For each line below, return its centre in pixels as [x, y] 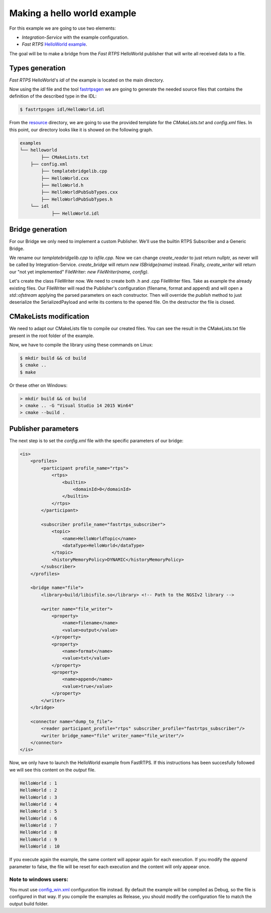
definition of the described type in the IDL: [53, 96]
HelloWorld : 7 [38, 825]
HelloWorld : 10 [40, 847]
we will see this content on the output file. [52, 770]
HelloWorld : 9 [38, 839]
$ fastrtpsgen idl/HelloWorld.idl [62, 110]
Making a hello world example [73, 13]
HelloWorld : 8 [38, 832]
